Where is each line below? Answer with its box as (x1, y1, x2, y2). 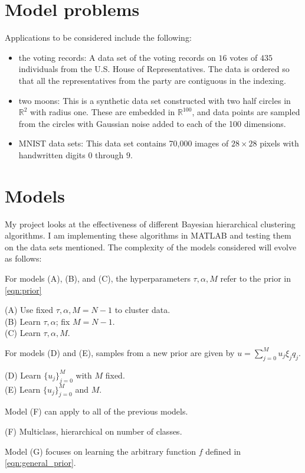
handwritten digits (18, 148, 86, 161)
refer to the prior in (220, 272, 291, 284)
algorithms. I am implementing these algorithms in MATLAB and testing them (5, 229, 291, 242)
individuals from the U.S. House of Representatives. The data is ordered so (18, 63, 290, 75)
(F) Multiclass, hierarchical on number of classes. (5, 425, 182, 437)
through (95, 148, 124, 161)
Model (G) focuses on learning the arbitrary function (5, 445, 196, 457)
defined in (205, 445, 241, 457)
